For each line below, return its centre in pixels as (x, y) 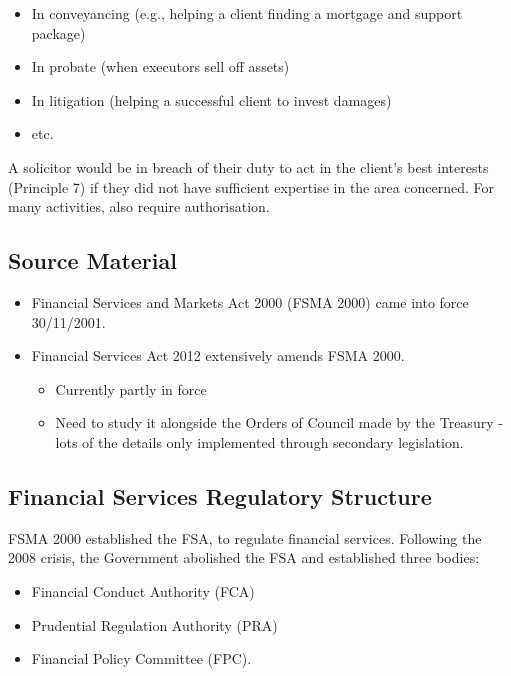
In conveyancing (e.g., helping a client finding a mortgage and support (247, 13)
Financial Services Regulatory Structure (220, 495)
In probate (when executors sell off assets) (160, 66)
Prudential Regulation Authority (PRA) (154, 624)
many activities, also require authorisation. (139, 206)
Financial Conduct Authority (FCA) (143, 590)
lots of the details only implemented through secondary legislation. (259, 441)
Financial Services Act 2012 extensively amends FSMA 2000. (218, 355)
